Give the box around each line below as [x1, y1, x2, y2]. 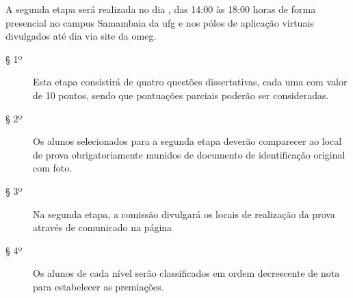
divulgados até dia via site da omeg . [5, 29, 157, 43]
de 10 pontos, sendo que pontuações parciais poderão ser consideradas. [33, 87, 329, 102]
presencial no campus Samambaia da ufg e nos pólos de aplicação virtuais [5, 15, 314, 29]
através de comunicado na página [33, 220, 172, 234]
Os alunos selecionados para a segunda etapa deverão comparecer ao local [33, 134, 342, 148]
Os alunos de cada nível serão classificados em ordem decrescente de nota [33, 266, 340, 280]
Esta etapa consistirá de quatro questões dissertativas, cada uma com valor [33, 74, 348, 89]
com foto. [33, 161, 73, 175]
